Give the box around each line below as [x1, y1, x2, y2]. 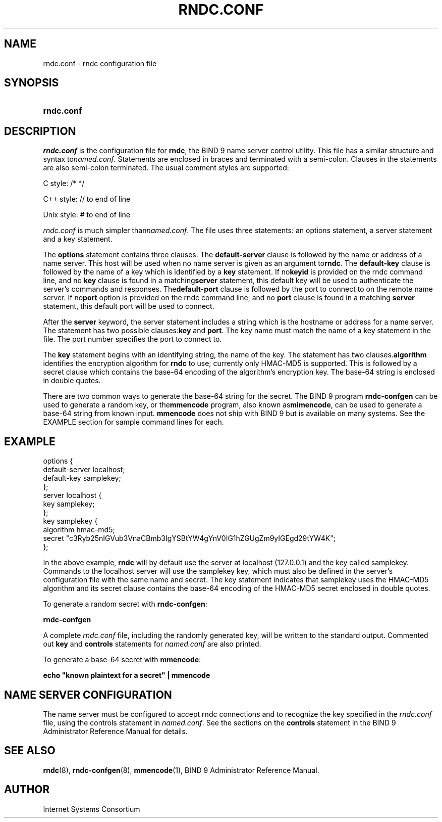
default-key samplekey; [43, 474, 121, 483]
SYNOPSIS [4, 76, 59, 89]
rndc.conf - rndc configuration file [43, 59, 157, 68]
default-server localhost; [43, 465, 125, 474]
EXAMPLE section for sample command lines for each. [43, 418, 224, 427]
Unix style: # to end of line [43, 210, 131, 219]
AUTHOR [4, 783, 50, 796]
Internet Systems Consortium [43, 804, 140, 813]
